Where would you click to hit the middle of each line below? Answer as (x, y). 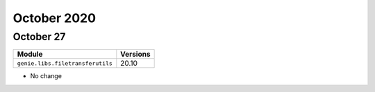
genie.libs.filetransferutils (65, 63)
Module (30, 54)
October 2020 (55, 18)
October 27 (39, 37)
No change (46, 76)
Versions (135, 54)
